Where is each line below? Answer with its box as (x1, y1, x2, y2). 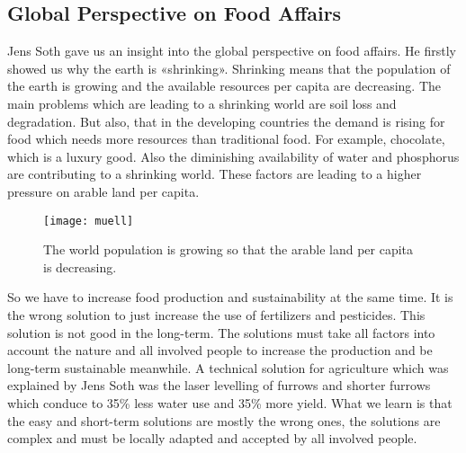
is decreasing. (43, 257, 117, 276)
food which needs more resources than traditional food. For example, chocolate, (7, 129, 445, 148)
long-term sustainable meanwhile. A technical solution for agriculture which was (7, 358, 449, 377)
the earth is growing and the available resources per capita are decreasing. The (7, 76, 441, 95)
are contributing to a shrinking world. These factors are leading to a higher (7, 164, 422, 183)
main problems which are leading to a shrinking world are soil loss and (7, 93, 397, 112)
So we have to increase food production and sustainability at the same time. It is (7, 288, 453, 306)
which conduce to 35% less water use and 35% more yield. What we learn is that (7, 393, 453, 412)
